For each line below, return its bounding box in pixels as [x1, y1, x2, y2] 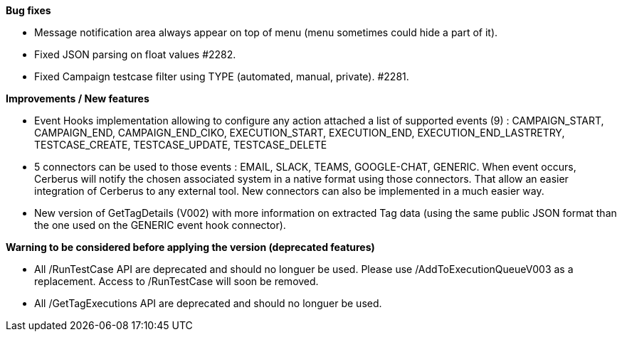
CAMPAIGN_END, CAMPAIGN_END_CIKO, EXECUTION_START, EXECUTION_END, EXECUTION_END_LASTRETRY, [34, 127, 565, 139]
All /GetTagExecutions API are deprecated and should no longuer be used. [34, 297, 382, 309]
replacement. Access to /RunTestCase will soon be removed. [34, 275, 319, 287]
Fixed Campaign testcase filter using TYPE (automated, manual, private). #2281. [34, 70, 409, 82]
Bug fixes [6, 4, 51, 16]
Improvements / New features [6, 92, 149, 105]
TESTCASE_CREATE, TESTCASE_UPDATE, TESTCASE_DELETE [34, 139, 327, 151]
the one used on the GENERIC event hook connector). [34, 219, 286, 231]
